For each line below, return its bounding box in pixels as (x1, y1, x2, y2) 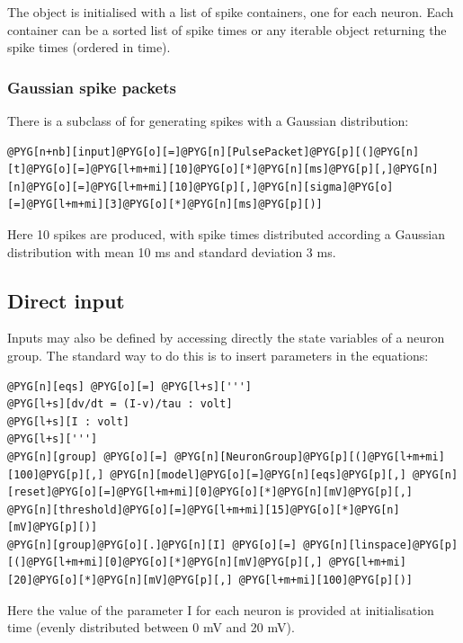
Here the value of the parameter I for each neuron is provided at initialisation (7, 600, 434, 619)
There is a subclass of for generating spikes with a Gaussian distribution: (7, 112, 409, 129)
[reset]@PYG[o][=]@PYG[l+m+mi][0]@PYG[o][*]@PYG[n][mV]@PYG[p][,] (7, 486, 414, 499)
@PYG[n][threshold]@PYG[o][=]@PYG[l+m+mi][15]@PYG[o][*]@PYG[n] (7, 503, 400, 516)
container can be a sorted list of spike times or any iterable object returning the (7, 20, 447, 39)
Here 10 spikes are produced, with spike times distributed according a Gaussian (7, 224, 445, 243)
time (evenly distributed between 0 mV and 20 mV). (7, 618, 295, 637)
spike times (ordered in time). (7, 38, 171, 57)
